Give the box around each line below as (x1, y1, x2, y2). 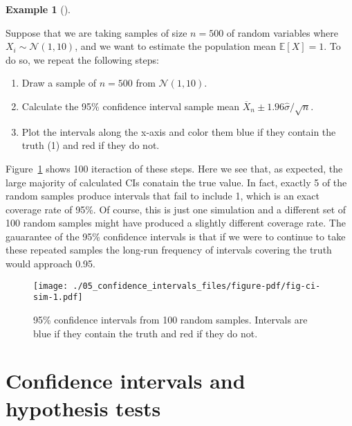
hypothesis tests (6, 393, 161, 422)
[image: (33, 281, 68, 291)
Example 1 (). (6, 2, 71, 16)
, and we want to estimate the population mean (75, 39, 277, 53)
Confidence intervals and (6, 366, 246, 395)
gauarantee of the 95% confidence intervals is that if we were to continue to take (6, 229, 346, 243)
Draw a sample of (21, 76, 97, 90)
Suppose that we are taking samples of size (6, 25, 187, 39)
